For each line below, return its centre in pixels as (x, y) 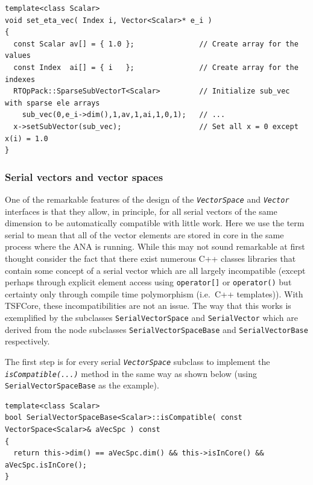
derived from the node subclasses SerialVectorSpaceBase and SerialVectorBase (156, 329)
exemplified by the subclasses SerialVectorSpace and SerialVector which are (152, 317)
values (18, 56)
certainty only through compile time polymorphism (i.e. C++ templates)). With (154, 293)
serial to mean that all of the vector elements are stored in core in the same (144, 234)
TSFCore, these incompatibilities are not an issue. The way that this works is (148, 306)
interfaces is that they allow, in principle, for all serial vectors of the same (141, 211)
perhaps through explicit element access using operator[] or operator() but (148, 282)
